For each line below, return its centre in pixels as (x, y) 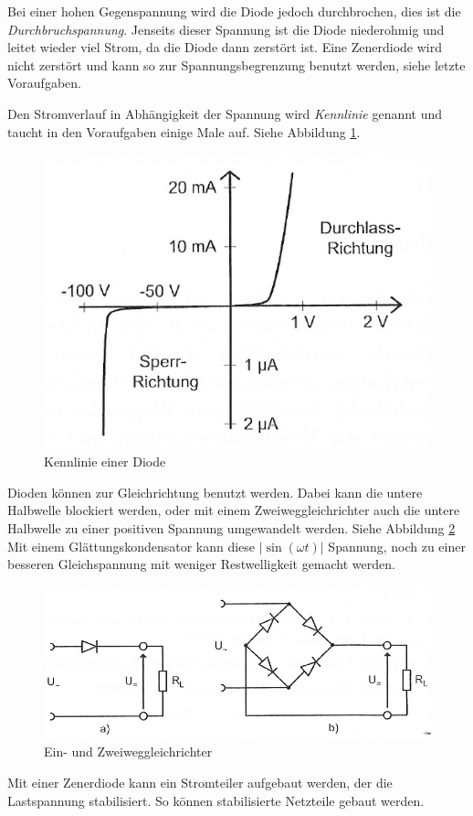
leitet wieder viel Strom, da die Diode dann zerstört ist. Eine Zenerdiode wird (225, 47)
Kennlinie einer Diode (105, 462)
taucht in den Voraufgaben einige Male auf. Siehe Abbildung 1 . (184, 131)
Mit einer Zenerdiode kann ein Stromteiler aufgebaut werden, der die (200, 782)
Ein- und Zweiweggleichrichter (128, 752)
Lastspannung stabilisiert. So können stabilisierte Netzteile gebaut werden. (216, 800)
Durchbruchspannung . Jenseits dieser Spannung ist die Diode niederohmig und (226, 29)
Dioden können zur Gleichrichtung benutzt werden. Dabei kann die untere (215, 492)
